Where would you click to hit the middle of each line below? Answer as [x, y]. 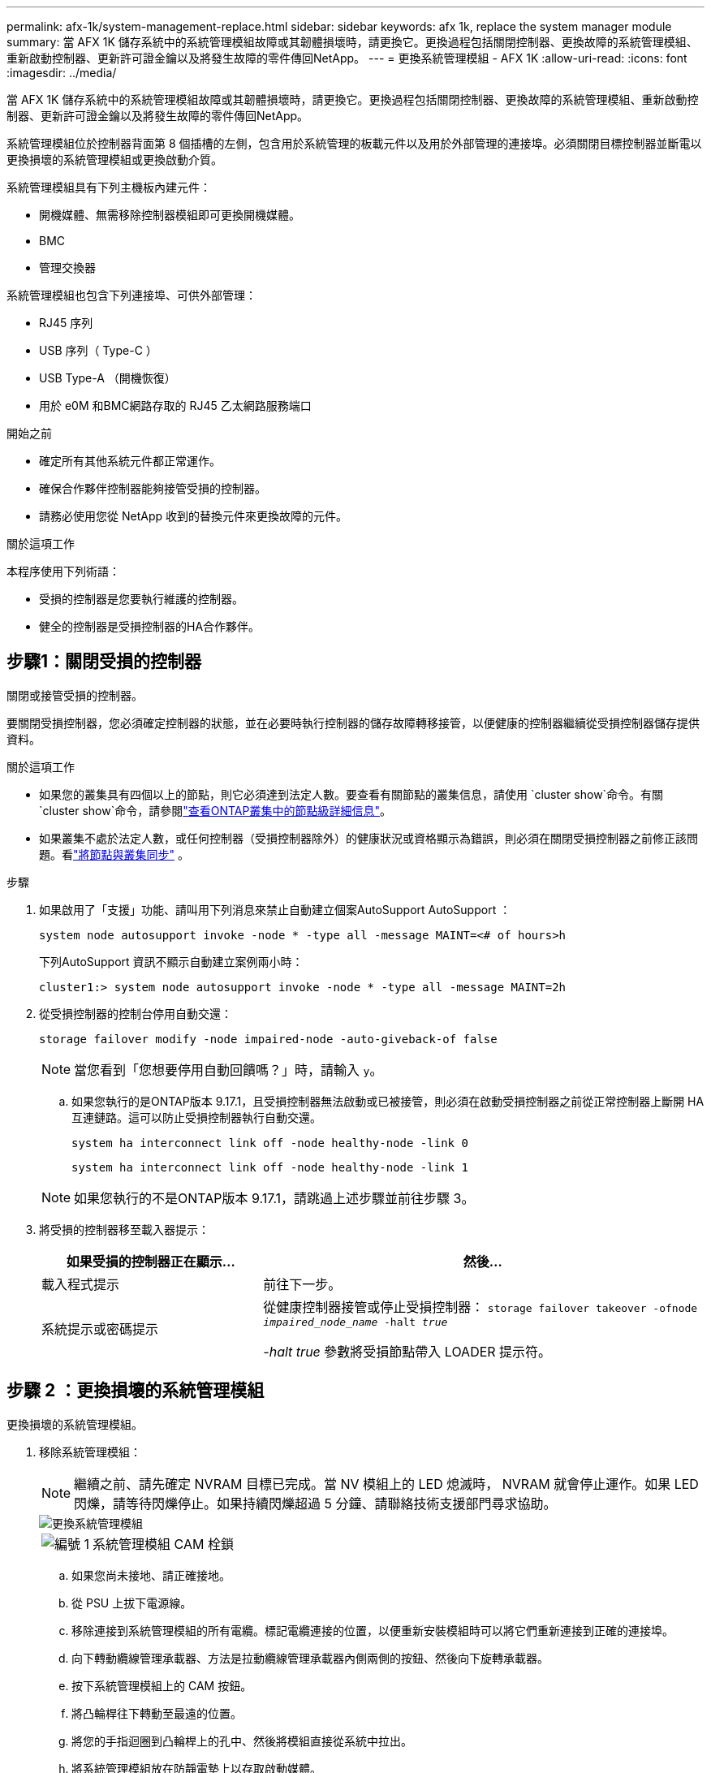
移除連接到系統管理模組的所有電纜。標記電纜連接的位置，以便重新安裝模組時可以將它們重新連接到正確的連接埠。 [373, 1630]
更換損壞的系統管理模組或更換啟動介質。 [114, 160]
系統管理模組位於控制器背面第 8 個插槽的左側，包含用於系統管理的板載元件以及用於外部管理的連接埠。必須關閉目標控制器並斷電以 [354, 143]
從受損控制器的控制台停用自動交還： [136, 1013]
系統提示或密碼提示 [100, 1329]
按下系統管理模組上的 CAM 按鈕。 [162, 1685]
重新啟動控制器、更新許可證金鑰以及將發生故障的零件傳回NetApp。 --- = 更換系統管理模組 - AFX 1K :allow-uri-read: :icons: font [347, 58]
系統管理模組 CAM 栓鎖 [163, 1544]
